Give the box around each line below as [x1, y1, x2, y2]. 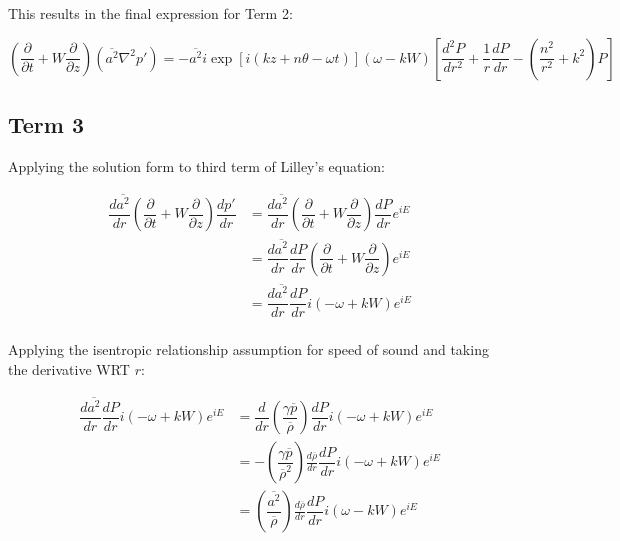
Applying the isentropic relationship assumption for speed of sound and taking [8, 339, 489, 360]
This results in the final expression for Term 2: [8, 3, 293, 23]
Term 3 [8, 108, 85, 139]
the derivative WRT [8, 359, 130, 379]
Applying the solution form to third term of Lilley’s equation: [8, 155, 385, 176]
